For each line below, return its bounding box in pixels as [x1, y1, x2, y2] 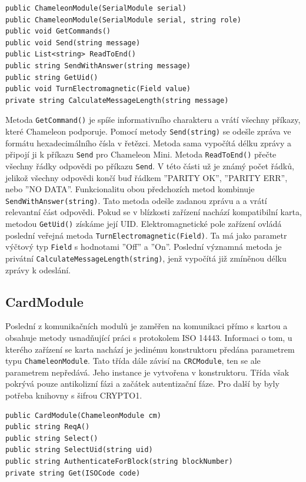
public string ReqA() [5, 423, 90, 431]
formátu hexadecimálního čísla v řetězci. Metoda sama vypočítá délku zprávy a [5, 136, 291, 149]
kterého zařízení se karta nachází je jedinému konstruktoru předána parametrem [5, 343, 295, 355]
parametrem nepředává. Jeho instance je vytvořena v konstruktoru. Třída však [5, 366, 290, 378]
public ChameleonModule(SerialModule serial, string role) [5, 15, 241, 24]
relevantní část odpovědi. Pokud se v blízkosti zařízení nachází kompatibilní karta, [5, 206, 302, 218]
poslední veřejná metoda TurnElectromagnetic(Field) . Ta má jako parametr [5, 229, 287, 241]
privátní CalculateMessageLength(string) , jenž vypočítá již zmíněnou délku [5, 252, 287, 264]
